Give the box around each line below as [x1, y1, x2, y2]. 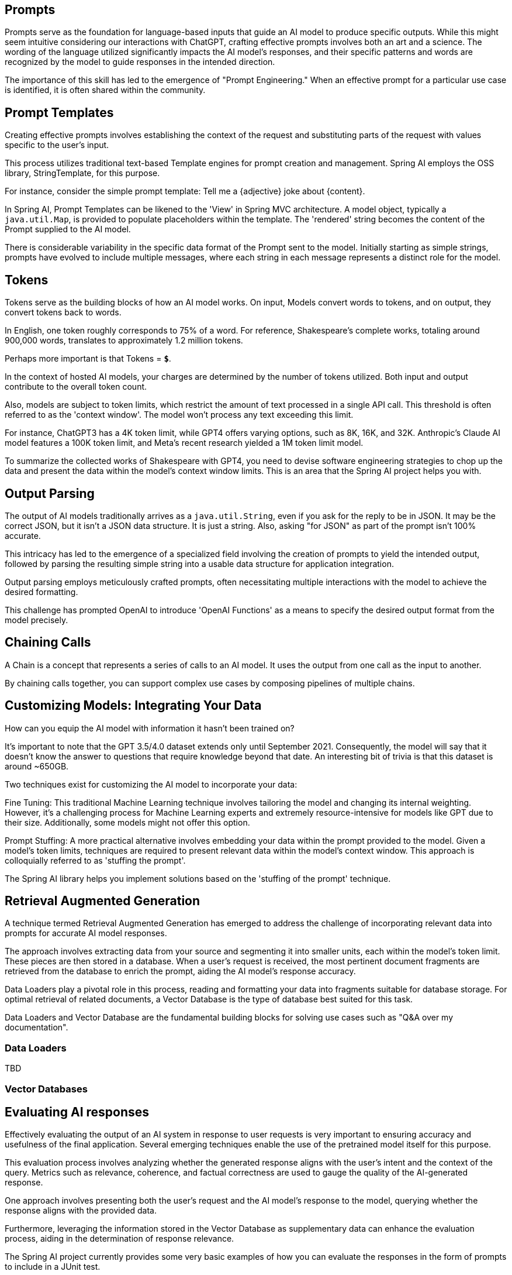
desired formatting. [5, 586, 78, 597]
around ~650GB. [5, 761, 69, 771]
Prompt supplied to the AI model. [5, 224, 131, 235]
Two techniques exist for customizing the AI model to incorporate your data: [5, 779, 297, 789]
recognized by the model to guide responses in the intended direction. [5, 57, 275, 67]
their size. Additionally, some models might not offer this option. [5, 817, 250, 827]
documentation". [5, 1022, 68, 1033]
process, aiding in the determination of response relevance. [5, 1233, 234, 1244]
